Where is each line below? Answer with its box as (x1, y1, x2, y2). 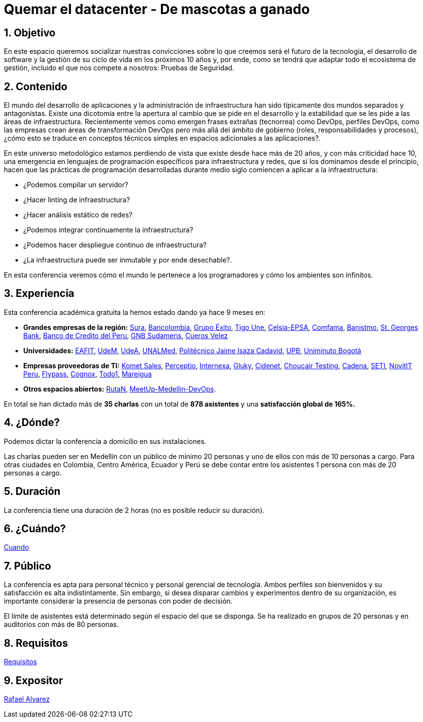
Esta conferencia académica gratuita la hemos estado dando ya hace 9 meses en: (4, 308, 266, 316)
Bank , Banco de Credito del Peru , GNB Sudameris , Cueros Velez (23, 331, 228, 340)
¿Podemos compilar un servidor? (23, 180, 128, 189)
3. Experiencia (4, 287, 75, 300)
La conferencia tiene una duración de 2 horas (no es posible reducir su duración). (4, 506, 265, 514)
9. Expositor (4, 674, 63, 687)
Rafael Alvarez (4, 694, 50, 703)
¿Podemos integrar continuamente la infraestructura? (23, 226, 193, 234)
